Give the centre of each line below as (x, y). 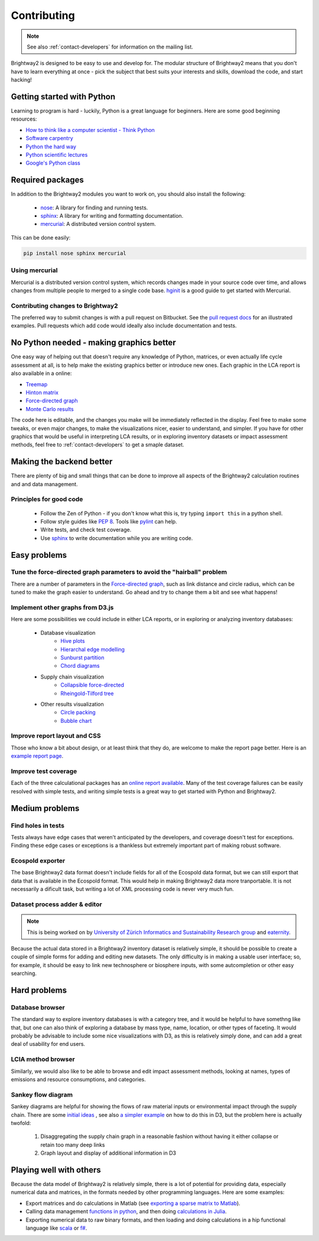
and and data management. (44, 484)
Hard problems (39, 990)
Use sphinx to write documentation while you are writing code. (117, 538)
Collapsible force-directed (92, 685)
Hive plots (73, 641)
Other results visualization (72, 704)
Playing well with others (56, 1170)
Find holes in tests (38, 825)
